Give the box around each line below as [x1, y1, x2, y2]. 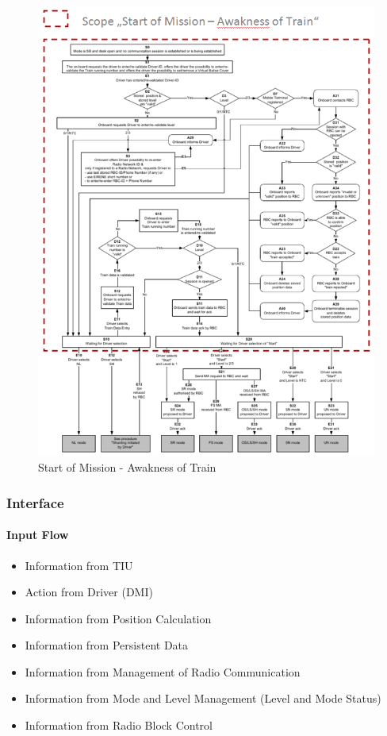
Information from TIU [25, 557, 133, 573]
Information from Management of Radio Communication [25, 663, 301, 680]
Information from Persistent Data [25, 637, 189, 653]
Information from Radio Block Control [25, 717, 213, 734]
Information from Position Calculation [25, 610, 212, 626]
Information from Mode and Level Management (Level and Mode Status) [25, 690, 381, 707]
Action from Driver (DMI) [25, 584, 153, 600]
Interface [6, 492, 64, 512]
